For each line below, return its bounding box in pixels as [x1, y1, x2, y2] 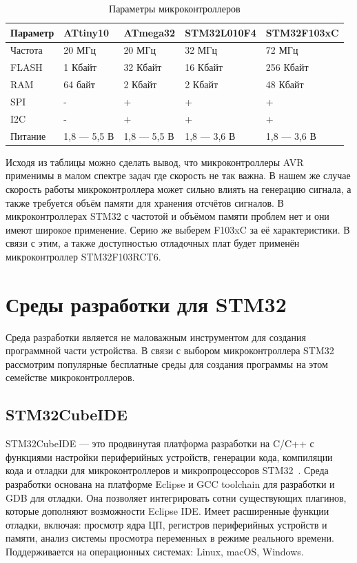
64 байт [63, 77, 95, 92]
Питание [10, 128, 46, 143]
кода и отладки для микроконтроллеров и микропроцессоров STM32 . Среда [6, 463, 329, 478]
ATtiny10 [63, 25, 110, 39]
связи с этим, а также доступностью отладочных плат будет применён [6, 236, 300, 250]
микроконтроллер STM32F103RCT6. [6, 249, 161, 263]
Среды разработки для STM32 [6, 289, 287, 318]
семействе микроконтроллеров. [6, 370, 135, 385]
